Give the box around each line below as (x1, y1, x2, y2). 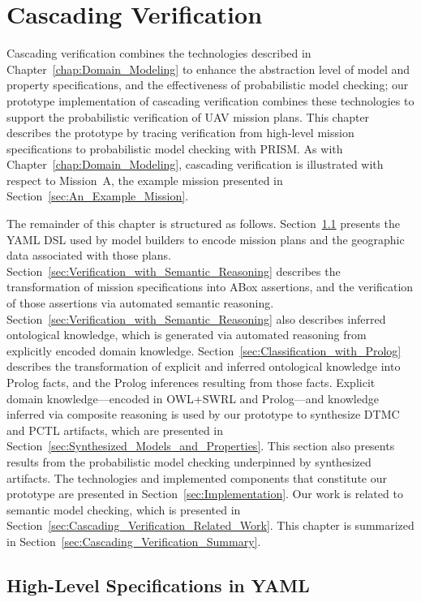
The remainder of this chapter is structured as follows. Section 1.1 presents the (6, 215, 400, 232)
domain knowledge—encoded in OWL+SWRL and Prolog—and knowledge (6, 389, 379, 406)
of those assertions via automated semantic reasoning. (6, 295, 274, 312)
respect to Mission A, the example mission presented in (6, 171, 283, 188)
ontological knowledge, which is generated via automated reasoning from (6, 326, 367, 343)
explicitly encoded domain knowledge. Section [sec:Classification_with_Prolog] (6, 342, 402, 359)
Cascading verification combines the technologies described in (6, 45, 311, 62)
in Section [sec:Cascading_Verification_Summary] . (6, 532, 261, 549)
